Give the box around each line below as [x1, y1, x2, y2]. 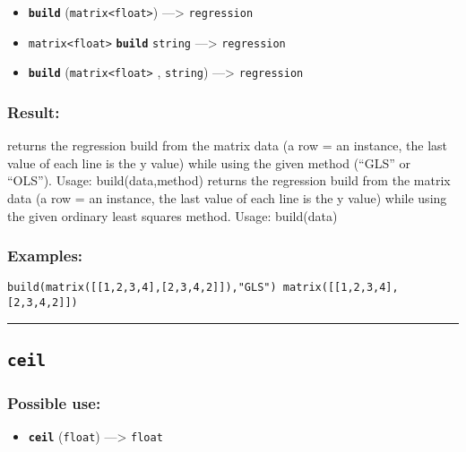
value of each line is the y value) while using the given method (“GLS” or [7, 153, 411, 172]
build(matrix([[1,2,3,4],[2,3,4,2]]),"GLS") [7, 281, 277, 294]
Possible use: [7, 391, 101, 414]
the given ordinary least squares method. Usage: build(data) [7, 206, 338, 225]
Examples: [7, 244, 83, 267]
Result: [7, 100, 60, 123]
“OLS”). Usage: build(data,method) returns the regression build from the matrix [7, 171, 451, 190]
